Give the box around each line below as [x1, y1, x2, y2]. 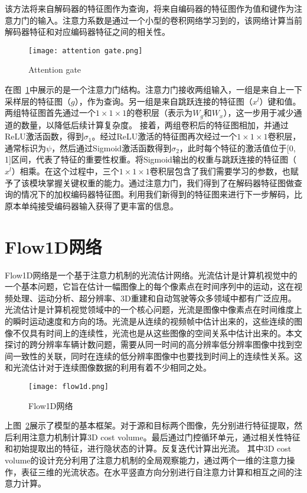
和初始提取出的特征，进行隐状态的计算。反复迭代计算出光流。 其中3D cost [5, 442, 292, 455]
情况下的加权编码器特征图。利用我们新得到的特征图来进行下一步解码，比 [21, 188, 302, 200]
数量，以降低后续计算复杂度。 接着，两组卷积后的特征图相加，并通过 [21, 118, 289, 131]
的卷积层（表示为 [126, 106, 193, 119]
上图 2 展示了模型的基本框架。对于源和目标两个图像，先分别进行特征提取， [5, 419, 294, 432]
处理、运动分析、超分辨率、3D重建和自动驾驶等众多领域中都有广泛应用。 [12, 291, 296, 304]
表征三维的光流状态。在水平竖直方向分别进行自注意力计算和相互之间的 [21, 465, 294, 478]
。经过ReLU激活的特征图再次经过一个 [92, 130, 237, 142]
